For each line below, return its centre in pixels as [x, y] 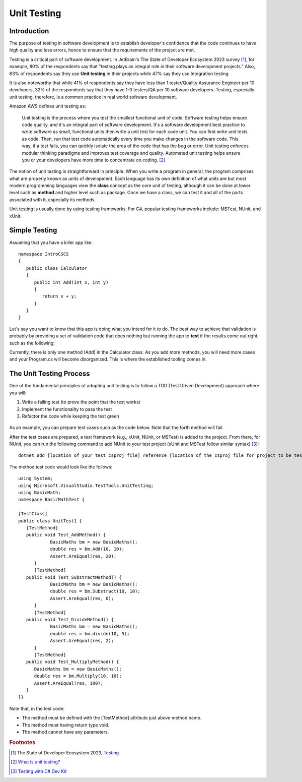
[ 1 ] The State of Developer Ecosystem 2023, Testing [65, 753]
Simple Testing [33, 230]
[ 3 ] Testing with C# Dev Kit [39, 771]
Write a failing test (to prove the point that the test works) [81, 402]
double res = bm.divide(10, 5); [90, 634]
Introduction [29, 31]
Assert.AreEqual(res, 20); [83, 556]
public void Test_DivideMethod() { [70, 620]
